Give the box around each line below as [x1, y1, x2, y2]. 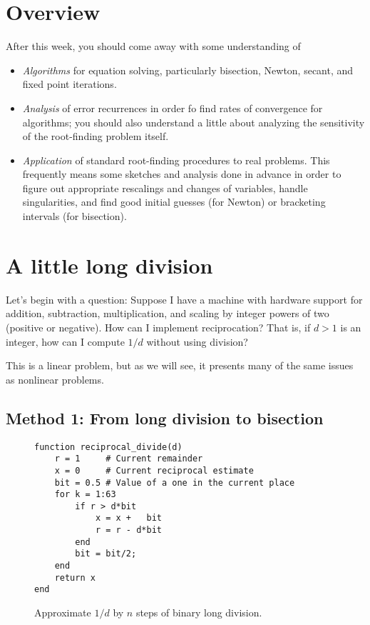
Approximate [34, 605, 91, 620]
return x [54, 572, 96, 583]
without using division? [146, 334, 248, 349]
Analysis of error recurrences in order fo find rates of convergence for [22, 100, 323, 115]
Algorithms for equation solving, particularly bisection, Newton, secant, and [22, 62, 354, 77]
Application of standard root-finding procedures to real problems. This [22, 152, 330, 167]
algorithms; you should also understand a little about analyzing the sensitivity [22, 114, 365, 129]
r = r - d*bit [95, 525, 162, 536]
